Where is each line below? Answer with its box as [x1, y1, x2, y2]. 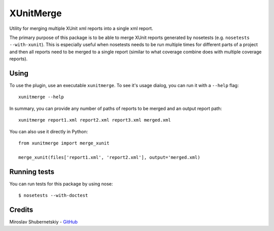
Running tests [9, 167, 55, 176]
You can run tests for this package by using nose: [9, 180, 113, 187]
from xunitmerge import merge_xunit [18, 140, 110, 146]
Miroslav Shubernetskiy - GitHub [9, 218, 78, 225]
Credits [9, 205, 33, 214]
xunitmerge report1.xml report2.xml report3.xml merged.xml [18, 117, 171, 123]
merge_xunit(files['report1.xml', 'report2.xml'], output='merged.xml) [18, 155, 200, 160]
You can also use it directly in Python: [9, 128, 88, 134]
